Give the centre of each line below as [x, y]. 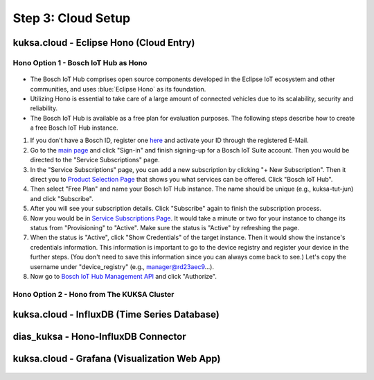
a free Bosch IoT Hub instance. [74, 128]
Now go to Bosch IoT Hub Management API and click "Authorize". [124, 276]
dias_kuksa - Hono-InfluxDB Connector [99, 337]
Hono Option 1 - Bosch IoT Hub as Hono [80, 62]
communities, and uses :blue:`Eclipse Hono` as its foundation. [118, 89]
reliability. [44, 108]
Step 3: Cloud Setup [72, 18]
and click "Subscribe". [62, 198]
